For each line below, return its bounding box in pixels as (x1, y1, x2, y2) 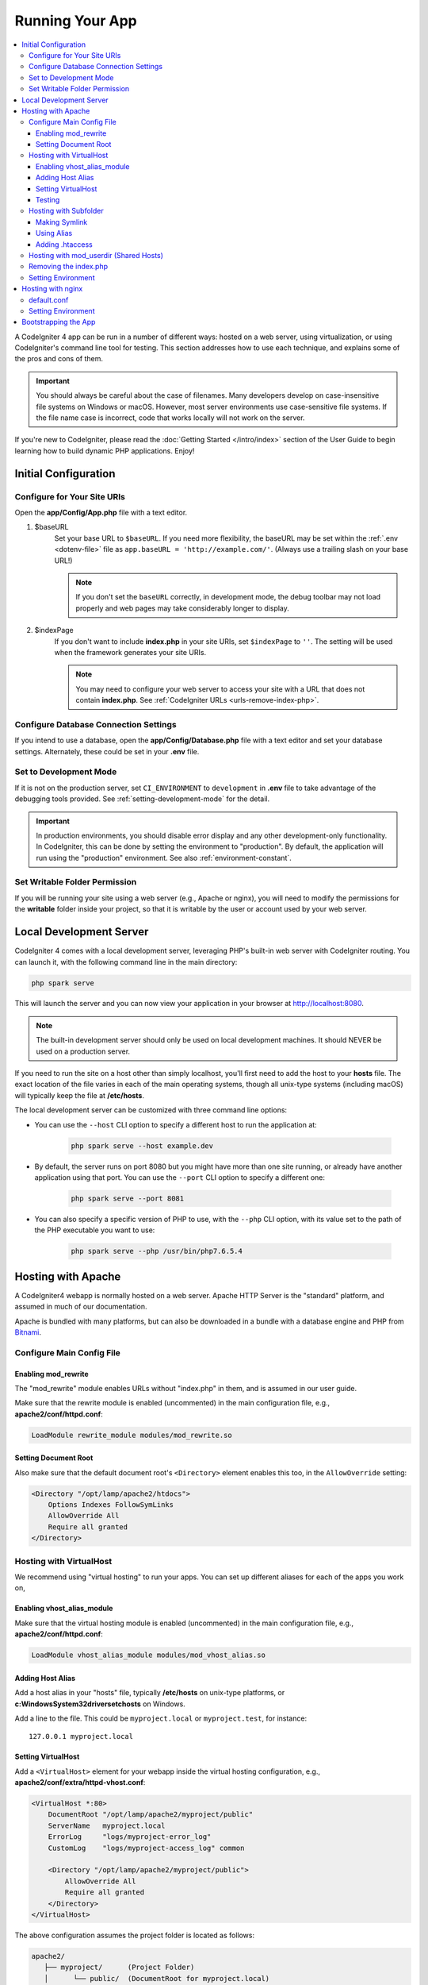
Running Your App (14, 12, 138, 29)
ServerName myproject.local (48, 1821, 166, 1830)
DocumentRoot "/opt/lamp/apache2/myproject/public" (48, 1810, 254, 1819)
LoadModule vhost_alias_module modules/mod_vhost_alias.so (31, 1651, 266, 1659)
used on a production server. (36, 1046, 131, 1056)
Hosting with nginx (21, 284, 83, 294)
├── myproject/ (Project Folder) (44, 1963, 195, 1972)
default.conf (29, 295, 69, 305)
